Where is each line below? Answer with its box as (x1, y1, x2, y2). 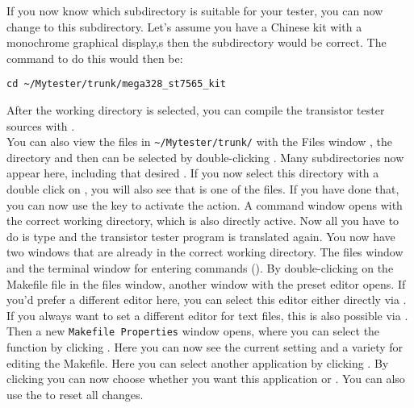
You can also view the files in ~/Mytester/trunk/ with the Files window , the (6, 133, 392, 150)
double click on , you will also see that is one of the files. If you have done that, (6, 181, 399, 198)
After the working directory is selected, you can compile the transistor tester (6, 102, 385, 119)
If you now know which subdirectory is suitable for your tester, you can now (6, 2, 383, 19)
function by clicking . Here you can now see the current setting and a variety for (6, 339, 404, 356)
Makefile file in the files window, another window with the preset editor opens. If (6, 275, 406, 292)
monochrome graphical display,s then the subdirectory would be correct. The (6, 34, 387, 51)
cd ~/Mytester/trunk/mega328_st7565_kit (6, 78, 227, 90)
